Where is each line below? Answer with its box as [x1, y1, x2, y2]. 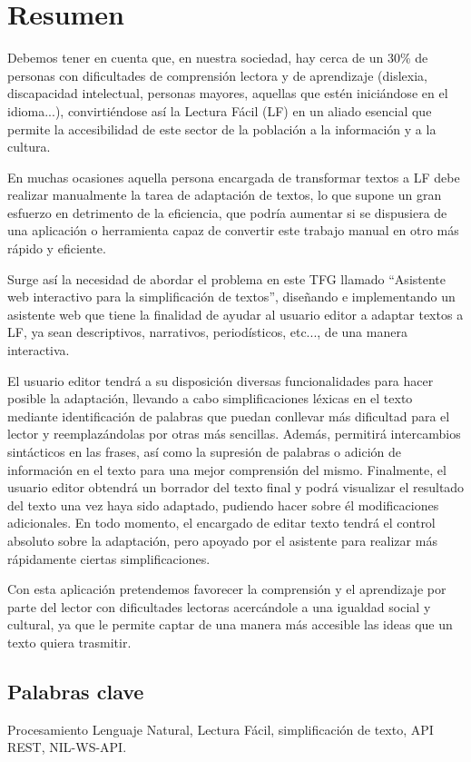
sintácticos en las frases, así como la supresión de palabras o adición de [7, 442, 401, 460]
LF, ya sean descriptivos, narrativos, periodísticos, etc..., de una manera [7, 322, 407, 341]
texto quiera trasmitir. [7, 632, 132, 651]
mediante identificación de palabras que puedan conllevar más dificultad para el [7, 406, 450, 425]
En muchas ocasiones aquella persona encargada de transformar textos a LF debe [7, 167, 460, 186]
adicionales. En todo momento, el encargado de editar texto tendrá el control [7, 513, 436, 532]
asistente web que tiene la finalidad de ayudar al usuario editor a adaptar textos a [7, 304, 464, 323]
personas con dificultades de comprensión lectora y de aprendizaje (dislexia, [7, 65, 427, 84]
